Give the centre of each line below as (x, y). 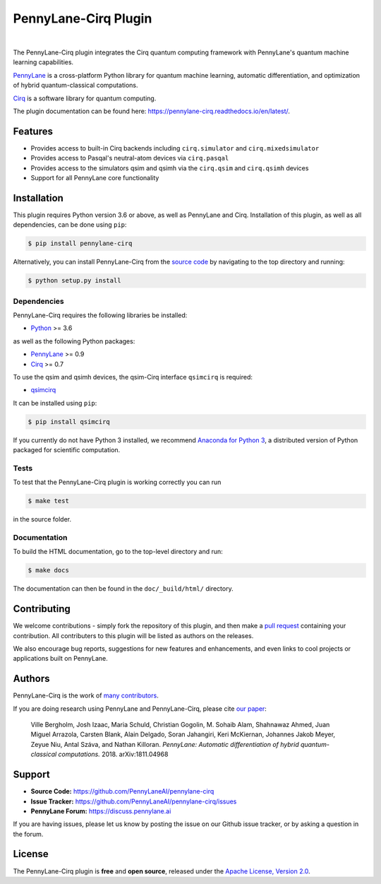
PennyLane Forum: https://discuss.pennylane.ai (101, 811)
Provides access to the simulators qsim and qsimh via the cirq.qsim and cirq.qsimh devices (170, 168)
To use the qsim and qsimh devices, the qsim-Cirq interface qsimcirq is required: (133, 377)
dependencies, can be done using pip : (70, 225)
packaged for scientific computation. (67, 450)
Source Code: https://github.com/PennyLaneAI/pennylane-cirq (122, 791)
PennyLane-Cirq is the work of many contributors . (86, 695)
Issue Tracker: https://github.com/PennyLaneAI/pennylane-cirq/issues (134, 801)
